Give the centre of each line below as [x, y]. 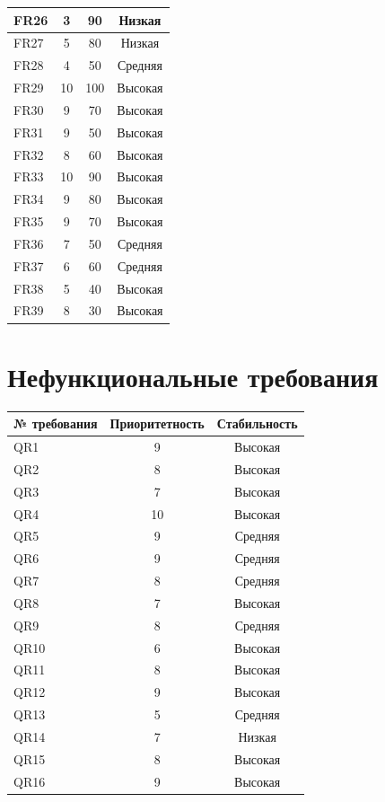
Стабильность [257, 423]
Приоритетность [157, 423]
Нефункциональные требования [193, 376]
